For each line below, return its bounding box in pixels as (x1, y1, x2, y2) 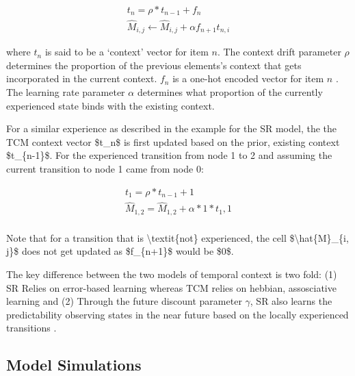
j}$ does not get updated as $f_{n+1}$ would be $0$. (6, 244, 234, 258)
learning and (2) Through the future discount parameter (6, 294, 242, 308)
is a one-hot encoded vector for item (172, 71, 324, 86)
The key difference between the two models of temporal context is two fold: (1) (6, 266, 337, 281)
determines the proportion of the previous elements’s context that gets (6, 58, 302, 72)
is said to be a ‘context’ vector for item (44, 45, 209, 59)
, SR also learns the (250, 294, 332, 308)
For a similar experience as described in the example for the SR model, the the (6, 121, 337, 136)
